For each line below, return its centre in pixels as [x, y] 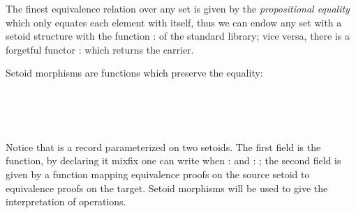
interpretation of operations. [66, 202]
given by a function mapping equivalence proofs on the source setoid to [158, 174]
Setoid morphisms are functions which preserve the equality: [134, 73]
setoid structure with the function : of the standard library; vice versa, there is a [178, 36]
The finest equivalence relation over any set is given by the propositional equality [178, 8]
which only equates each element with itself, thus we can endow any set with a [174, 22]
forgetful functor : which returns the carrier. [100, 49]
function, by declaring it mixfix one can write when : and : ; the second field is [173, 160]
